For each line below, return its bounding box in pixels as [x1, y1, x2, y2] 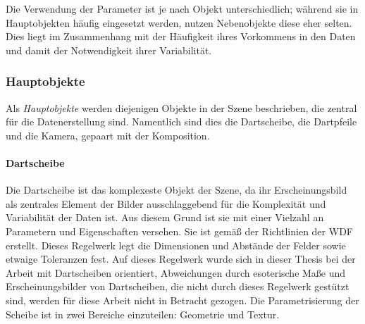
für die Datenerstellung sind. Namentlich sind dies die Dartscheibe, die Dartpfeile [6, 114, 357, 129]
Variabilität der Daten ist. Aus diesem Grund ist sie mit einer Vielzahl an [6, 210, 324, 225]
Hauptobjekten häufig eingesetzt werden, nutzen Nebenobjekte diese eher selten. [6, 15, 352, 30]
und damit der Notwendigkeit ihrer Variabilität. [6, 42, 212, 57]
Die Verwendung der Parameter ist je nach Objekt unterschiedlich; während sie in [6, 1, 359, 15]
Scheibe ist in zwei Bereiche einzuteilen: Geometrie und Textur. [6, 306, 280, 321]
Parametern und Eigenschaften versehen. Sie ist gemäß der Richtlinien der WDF [6, 223, 353, 238]
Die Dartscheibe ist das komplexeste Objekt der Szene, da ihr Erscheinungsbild [6, 182, 347, 197]
